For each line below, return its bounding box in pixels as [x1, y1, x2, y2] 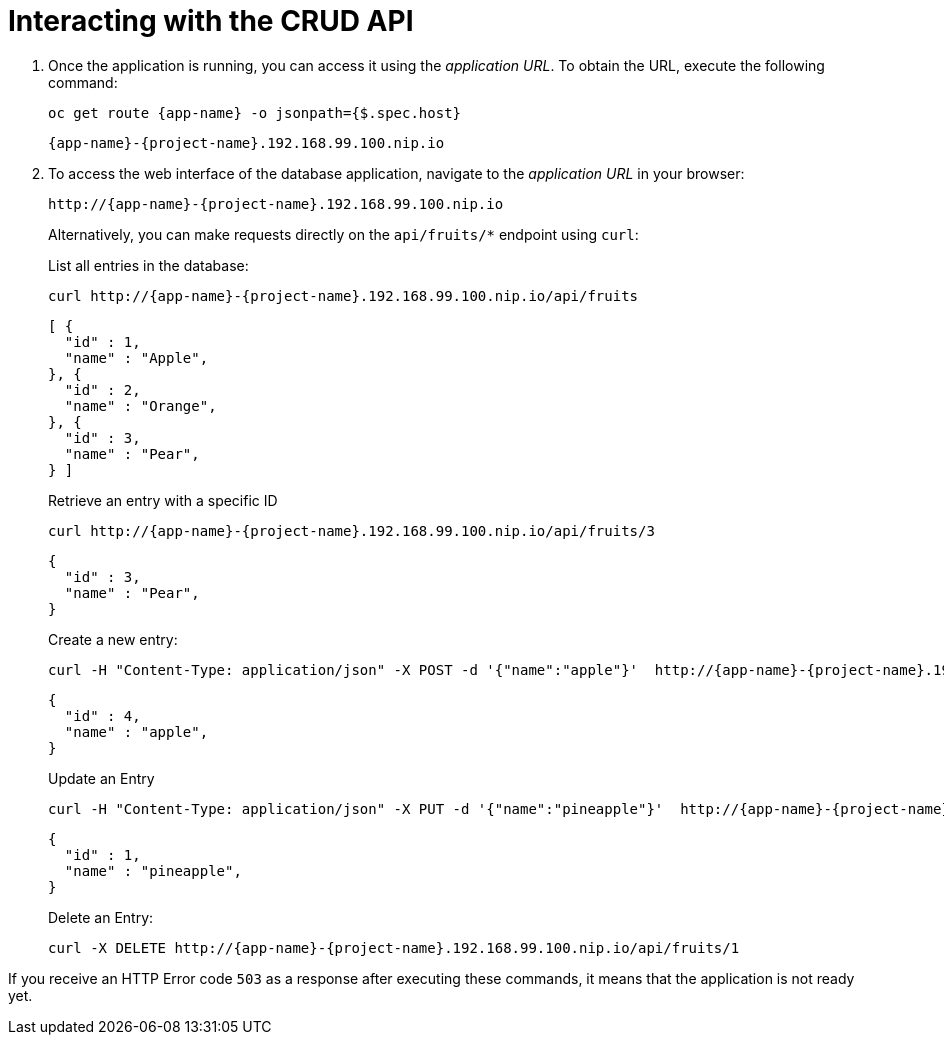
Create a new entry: [48, 630, 178, 648]
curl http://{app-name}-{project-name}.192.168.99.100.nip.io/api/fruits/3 [48, 522, 655, 539]
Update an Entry [48, 769, 155, 787]
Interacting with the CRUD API [8, 4, 414, 38]
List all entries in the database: [48, 256, 249, 274]
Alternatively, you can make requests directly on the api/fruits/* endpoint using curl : [48, 225, 639, 243]
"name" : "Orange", [64, 397, 217, 414]
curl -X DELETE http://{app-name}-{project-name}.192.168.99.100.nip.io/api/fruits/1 [48, 939, 740, 956]
